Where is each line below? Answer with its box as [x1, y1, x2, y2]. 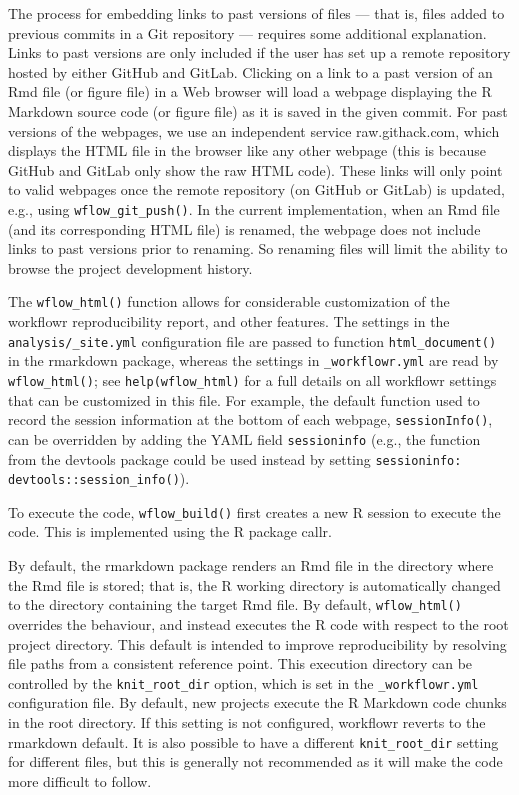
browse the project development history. [8, 257, 253, 278]
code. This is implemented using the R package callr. [8, 521, 332, 542]
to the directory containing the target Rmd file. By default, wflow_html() [8, 594, 462, 615]
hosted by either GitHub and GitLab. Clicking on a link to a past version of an [8, 61, 493, 82]
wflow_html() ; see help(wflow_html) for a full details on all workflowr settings [8, 369, 497, 390]
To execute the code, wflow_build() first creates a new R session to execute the [8, 501, 501, 522]
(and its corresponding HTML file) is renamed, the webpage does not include [8, 218, 481, 239]
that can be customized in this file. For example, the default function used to [8, 389, 480, 410]
